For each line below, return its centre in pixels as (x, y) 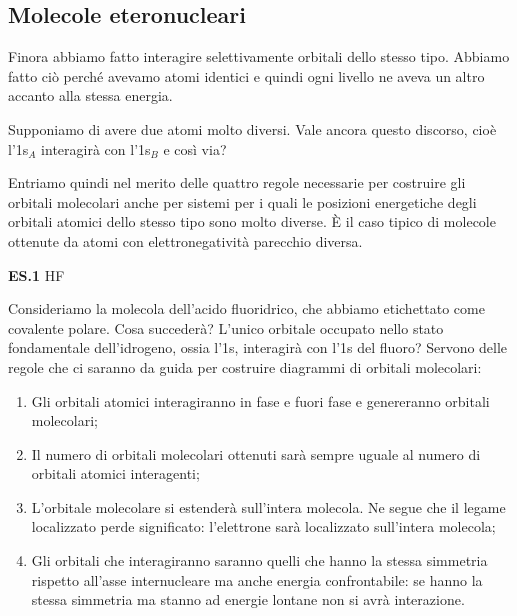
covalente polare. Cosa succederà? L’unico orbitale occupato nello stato (226, 327)
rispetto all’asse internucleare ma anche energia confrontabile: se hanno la (257, 579)
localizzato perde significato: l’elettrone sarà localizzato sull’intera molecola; (263, 526)
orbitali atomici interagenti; (115, 473)
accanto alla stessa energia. (90, 95)
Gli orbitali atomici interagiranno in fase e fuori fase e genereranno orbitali (260, 400)
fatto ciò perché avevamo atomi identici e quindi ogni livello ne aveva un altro (246, 75)
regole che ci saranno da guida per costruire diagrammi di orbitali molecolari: (245, 366)
